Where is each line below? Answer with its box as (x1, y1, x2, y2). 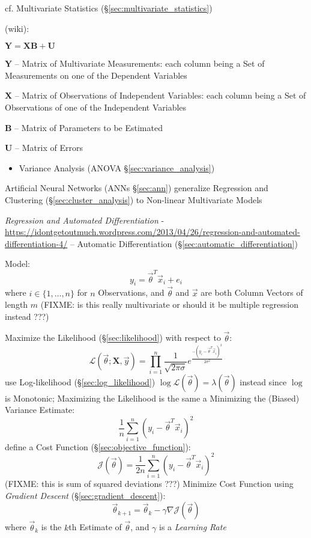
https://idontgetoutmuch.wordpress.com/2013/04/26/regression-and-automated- (5, 225, 300, 238)
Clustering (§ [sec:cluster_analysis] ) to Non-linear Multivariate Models (5, 193, 262, 206)
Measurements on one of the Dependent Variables (5, 69, 187, 81)
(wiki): (5, 22, 29, 34)
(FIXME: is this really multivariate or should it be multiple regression (40, 298, 298, 311)
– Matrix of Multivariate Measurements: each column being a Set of (14, 57, 265, 70)
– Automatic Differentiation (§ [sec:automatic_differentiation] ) (70, 237, 298, 249)
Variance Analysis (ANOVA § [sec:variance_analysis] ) (19, 161, 215, 174)
